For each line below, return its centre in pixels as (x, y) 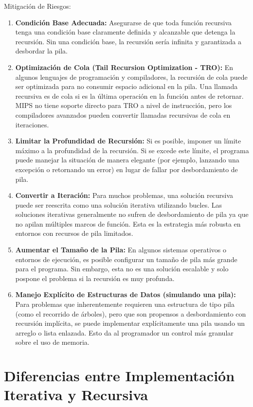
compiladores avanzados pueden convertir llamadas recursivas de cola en (123, 115)
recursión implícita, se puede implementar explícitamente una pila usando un (130, 323)
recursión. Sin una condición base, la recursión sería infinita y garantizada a (128, 41)
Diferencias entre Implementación (119, 376)
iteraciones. (32, 124)
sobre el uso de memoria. (52, 342)
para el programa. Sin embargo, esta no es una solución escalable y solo (122, 269)
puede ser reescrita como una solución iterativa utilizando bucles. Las (119, 204)
